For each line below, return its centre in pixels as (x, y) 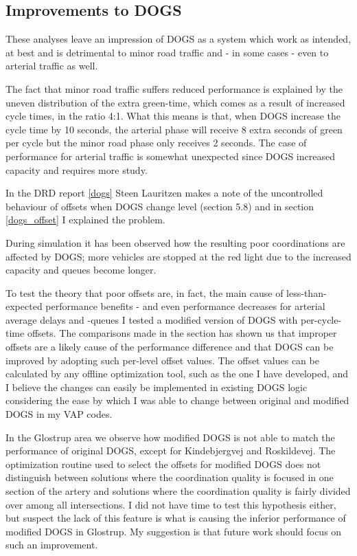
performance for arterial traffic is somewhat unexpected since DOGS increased (170, 156)
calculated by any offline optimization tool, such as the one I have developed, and (177, 374)
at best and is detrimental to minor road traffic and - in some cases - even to (167, 52)
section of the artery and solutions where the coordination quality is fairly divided (178, 491)
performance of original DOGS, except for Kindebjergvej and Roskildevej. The (171, 451)
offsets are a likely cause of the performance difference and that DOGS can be (170, 347)
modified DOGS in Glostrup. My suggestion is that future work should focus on (174, 531)
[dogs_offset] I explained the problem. (85, 220)
